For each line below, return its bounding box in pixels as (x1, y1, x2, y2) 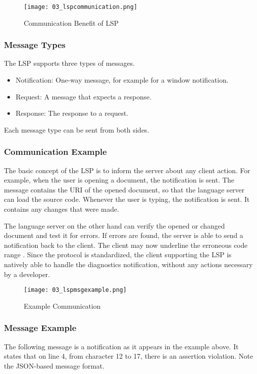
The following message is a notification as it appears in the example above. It (4, 341, 239, 351)
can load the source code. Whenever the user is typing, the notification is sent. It (4, 194, 250, 204)
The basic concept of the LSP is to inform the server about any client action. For (4, 165, 251, 175)
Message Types (4, 39, 66, 51)
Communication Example (4, 145, 107, 158)
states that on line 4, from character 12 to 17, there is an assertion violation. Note (4, 351, 253, 361)
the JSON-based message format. (4, 360, 104, 371)
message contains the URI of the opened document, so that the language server (4, 184, 245, 194)
